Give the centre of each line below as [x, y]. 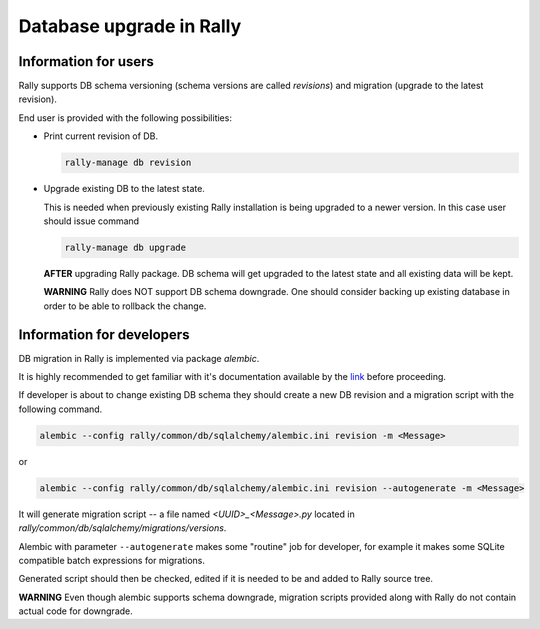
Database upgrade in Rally [130, 26]
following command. [60, 409]
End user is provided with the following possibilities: [125, 117]
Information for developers [104, 334]
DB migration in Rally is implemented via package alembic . [139, 358]
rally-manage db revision [128, 163]
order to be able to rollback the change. [125, 306]
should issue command [91, 221]
